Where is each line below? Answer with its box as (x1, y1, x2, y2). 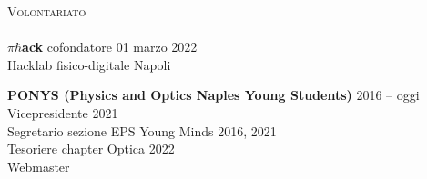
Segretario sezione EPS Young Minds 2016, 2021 (7, 121, 277, 140)
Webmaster (7, 156, 70, 175)
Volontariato (7, 2, 86, 20)
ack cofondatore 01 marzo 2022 (22, 37, 198, 56)
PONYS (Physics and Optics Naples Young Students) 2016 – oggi (7, 85, 420, 104)
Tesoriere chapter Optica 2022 (7, 139, 175, 158)
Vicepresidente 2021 (7, 103, 118, 122)
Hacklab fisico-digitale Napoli (7, 55, 171, 74)
